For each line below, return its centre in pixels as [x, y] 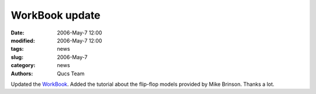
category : [23, 65]
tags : [17, 49]
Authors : [22, 74]
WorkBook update [56, 15]
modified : [23, 40]
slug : [17, 57]
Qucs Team [71, 74]
